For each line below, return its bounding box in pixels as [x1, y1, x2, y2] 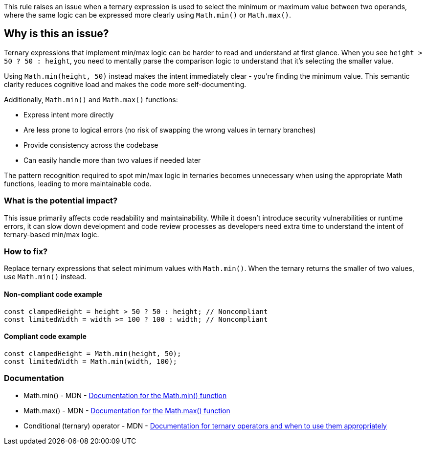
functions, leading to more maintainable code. [4, 179, 152, 188]
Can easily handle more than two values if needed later [23, 156, 201, 164]
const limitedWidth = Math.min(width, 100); [4, 357, 178, 365]
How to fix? [4, 246, 48, 256]
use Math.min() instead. [4, 272, 87, 281]
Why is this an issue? [4, 27, 109, 40]
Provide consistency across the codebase [23, 140, 158, 149]
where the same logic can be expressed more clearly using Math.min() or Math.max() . [4, 11, 291, 19]
